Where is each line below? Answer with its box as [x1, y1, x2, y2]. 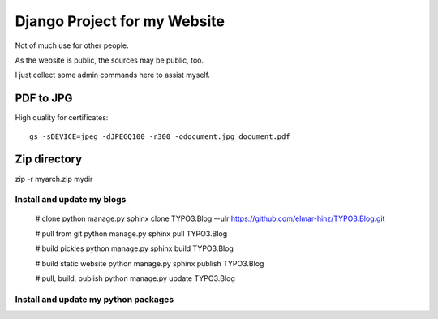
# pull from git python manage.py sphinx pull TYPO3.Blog [35, 228, 228, 239]
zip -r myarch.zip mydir [15, 174, 93, 183]
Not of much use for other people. [15, 41, 129, 50]
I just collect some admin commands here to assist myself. [15, 70, 211, 80]
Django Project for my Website [15, 12, 225, 30]
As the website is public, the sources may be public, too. [15, 55, 204, 65]
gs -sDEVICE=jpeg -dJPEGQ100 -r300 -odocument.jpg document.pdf [29, 131, 291, 141]
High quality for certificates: [15, 113, 109, 123]
